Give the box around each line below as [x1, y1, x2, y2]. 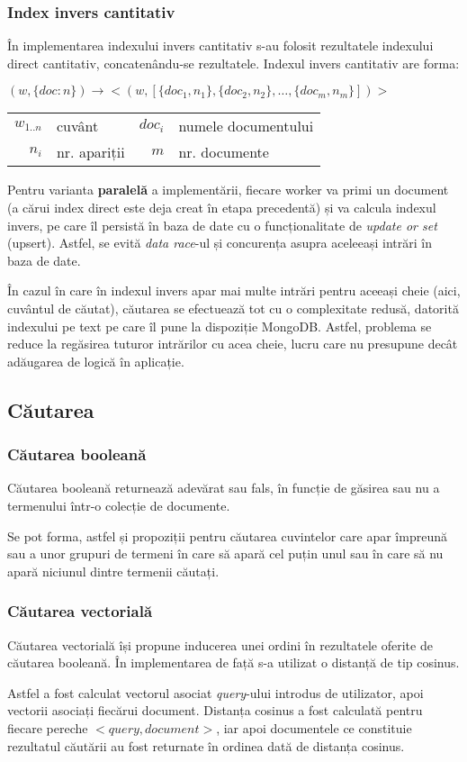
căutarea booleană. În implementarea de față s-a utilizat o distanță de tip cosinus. [7, 653, 460, 672]
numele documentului [178, 115, 314, 137]
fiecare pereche [7, 718, 88, 737]
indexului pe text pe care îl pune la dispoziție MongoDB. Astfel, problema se [7, 316, 432, 335]
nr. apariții [56, 141, 125, 163]
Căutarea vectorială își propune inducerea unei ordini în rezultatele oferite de [7, 635, 433, 654]
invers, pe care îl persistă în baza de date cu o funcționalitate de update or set [7, 215, 437, 234]
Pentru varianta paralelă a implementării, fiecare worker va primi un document [7, 180, 449, 199]
